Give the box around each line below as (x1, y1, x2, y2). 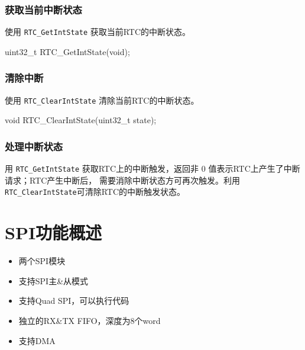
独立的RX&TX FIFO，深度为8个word (18, 314, 161, 326)
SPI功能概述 (5, 220, 102, 245)
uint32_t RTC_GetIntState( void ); (5, 45, 130, 57)
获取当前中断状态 (5, 2, 82, 17)
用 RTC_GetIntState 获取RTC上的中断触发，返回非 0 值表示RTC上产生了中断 (5, 162, 300, 175)
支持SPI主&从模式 (18, 274, 89, 287)
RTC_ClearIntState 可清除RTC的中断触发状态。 (5, 185, 186, 198)
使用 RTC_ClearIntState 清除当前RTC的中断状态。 (5, 94, 199, 106)
